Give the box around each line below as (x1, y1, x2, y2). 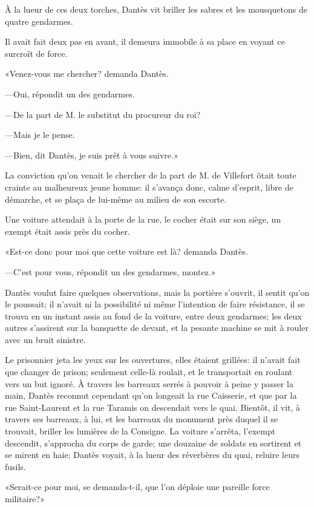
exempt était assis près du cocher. (5, 224, 130, 237)
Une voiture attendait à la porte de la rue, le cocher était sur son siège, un (5, 213, 281, 226)
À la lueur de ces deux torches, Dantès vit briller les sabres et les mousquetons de (5, 3, 307, 15)
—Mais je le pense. (5, 128, 75, 141)
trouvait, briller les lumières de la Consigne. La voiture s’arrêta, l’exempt (5, 425, 276, 437)
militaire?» (5, 492, 45, 505)
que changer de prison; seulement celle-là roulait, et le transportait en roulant (5, 365, 293, 378)
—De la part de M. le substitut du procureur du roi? (5, 108, 201, 120)
